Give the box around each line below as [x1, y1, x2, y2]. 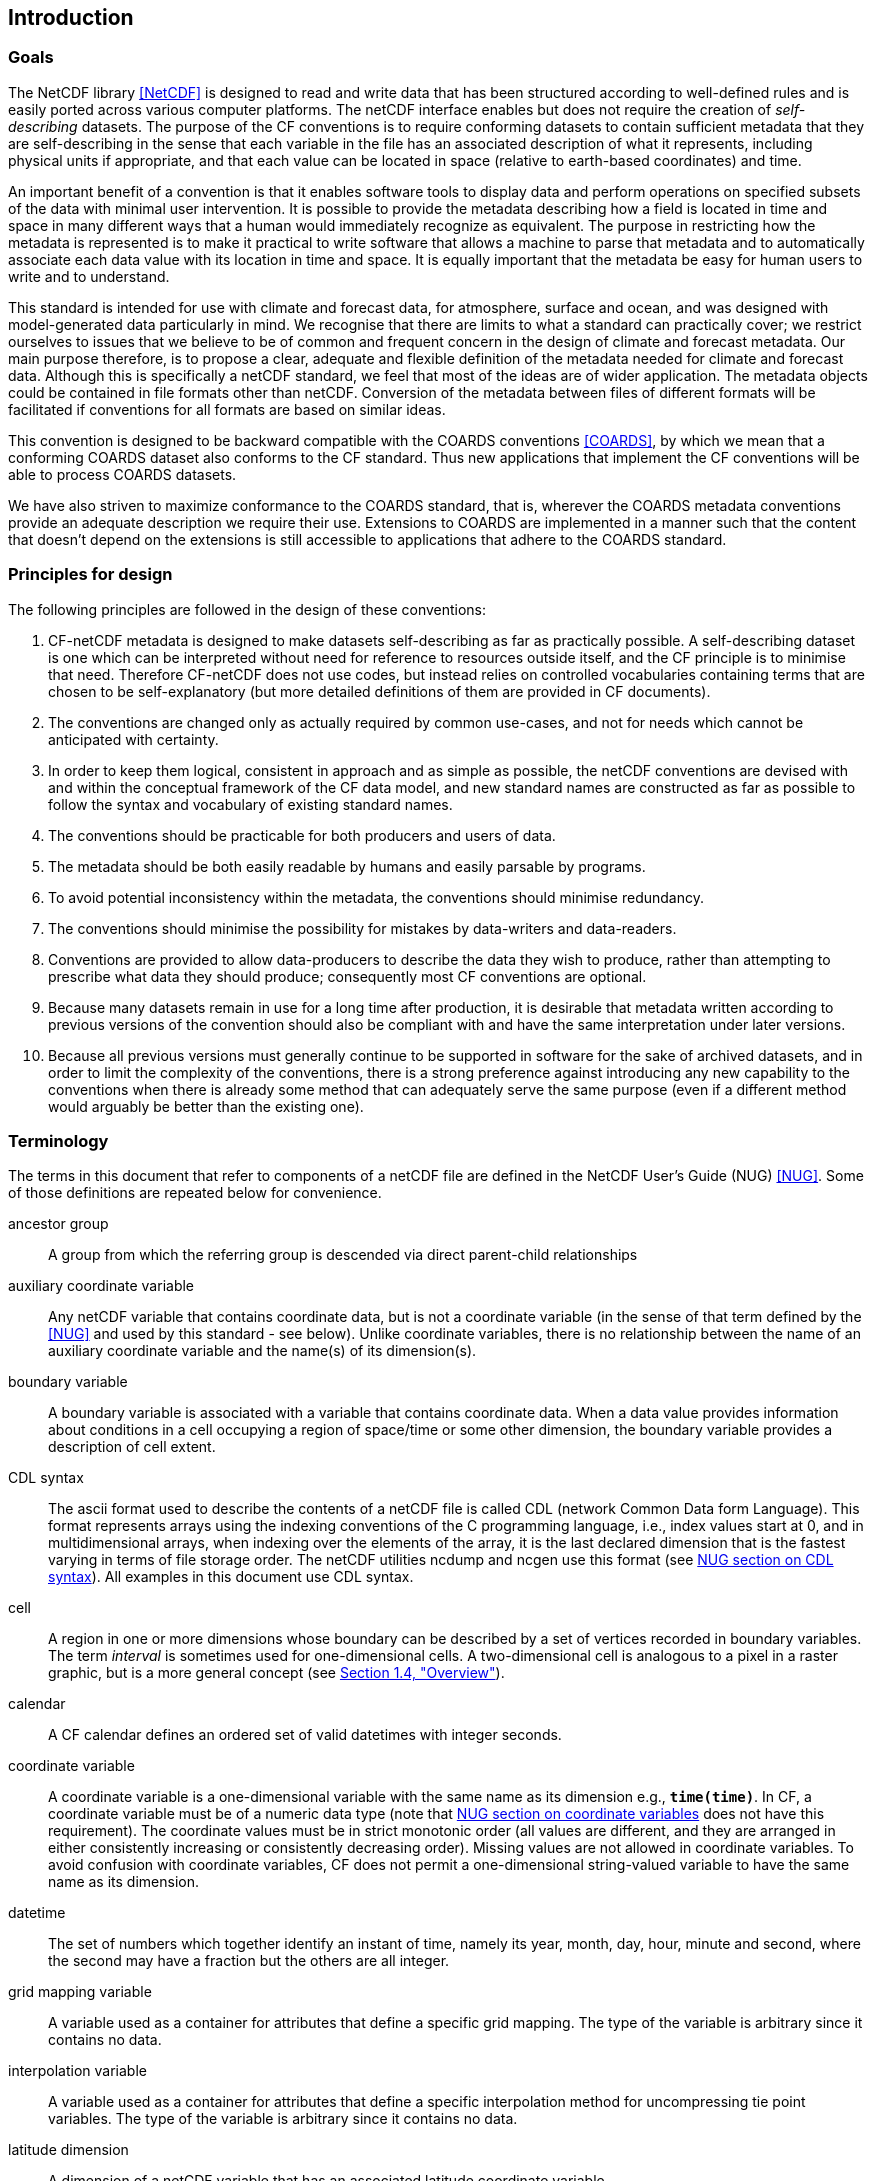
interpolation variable [8, 2062, 147, 2080]
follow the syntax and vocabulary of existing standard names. [48, 795, 453, 813]
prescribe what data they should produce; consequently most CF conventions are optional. [48, 967, 647, 985]
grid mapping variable [8, 1983, 152, 2001]
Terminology [8, 1130, 109, 1151]
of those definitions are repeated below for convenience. [8, 1184, 382, 1202]
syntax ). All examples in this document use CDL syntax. [48, 1568, 414, 1586]
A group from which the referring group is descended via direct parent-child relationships [48, 1246, 638, 1264]
